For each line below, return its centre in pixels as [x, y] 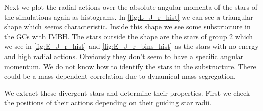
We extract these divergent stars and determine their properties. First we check [127, 93]
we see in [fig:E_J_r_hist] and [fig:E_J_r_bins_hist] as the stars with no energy [131, 46]
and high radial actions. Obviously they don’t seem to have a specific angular [124, 56]
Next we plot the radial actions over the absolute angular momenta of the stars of [131, 7]
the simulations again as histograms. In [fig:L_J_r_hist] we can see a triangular [129, 16]
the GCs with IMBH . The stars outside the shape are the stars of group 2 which [129, 36]
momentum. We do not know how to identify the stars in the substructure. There [130, 66]
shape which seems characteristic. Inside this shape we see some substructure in [127, 26]
